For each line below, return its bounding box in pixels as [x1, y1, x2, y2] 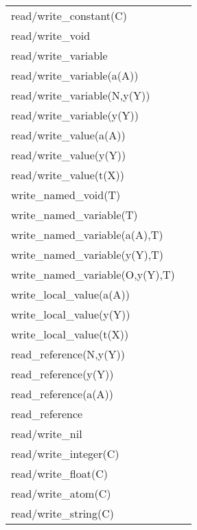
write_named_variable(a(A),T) [11, 227, 163, 242]
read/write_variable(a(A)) [11, 67, 139, 83]
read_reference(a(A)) [11, 386, 114, 402]
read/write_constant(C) [11, 8, 128, 23]
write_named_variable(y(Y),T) [11, 246, 163, 262]
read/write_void [11, 27, 91, 43]
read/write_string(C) [11, 505, 115, 521]
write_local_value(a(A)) [11, 286, 130, 302]
